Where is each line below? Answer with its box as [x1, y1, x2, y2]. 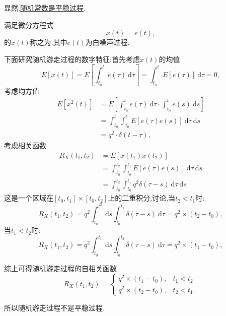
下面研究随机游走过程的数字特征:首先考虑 [4, 53, 140, 64]
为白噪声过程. [85, 37, 130, 47]
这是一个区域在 [4, 193, 53, 203]
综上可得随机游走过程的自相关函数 [4, 263, 117, 273]
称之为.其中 [30, 37, 67, 47]
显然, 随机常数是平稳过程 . [4, 3, 86, 13]
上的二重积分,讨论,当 [108, 193, 176, 203]
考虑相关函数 [4, 140, 46, 151]
